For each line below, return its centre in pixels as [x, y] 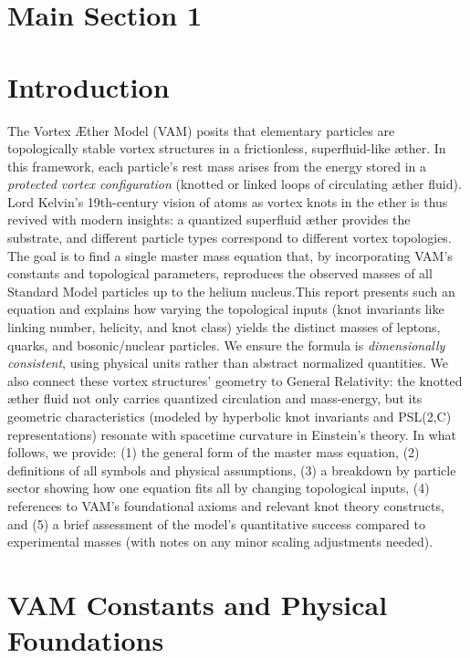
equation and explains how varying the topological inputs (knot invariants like [226, 309]
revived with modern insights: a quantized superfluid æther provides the [209, 219]
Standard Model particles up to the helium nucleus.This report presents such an [231, 291]
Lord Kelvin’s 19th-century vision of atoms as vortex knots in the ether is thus [228, 201]
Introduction [89, 86]
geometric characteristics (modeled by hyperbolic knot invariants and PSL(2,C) [230, 416]
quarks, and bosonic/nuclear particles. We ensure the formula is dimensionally [226, 345]
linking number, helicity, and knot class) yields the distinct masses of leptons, [224, 327]
